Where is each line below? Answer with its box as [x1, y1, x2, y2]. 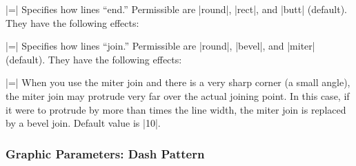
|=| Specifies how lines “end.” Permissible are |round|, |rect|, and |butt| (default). [6, 2, 347, 16]
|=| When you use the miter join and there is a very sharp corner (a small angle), [6, 75, 350, 90]
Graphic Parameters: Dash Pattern [6, 145, 205, 162]
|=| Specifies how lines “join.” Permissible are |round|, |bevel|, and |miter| [6, 39, 315, 53]
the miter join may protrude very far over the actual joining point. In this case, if [6, 88, 350, 103]
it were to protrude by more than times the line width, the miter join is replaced [6, 102, 346, 116]
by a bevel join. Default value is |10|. [6, 116, 161, 130]
